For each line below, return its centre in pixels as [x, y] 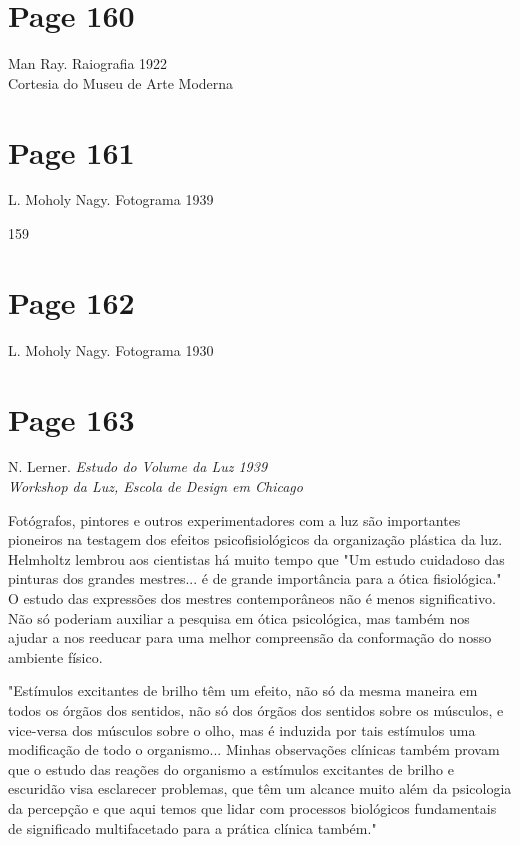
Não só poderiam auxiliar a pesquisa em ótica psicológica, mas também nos [239, 617]
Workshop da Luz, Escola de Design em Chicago [155, 486]
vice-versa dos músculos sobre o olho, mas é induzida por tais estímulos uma [242, 729]
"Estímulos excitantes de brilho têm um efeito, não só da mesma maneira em [243, 690]
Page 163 [71, 418]
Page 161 [71, 151]
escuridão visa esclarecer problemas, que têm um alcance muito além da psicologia [260, 788]
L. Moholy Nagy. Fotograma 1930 [111, 349]
